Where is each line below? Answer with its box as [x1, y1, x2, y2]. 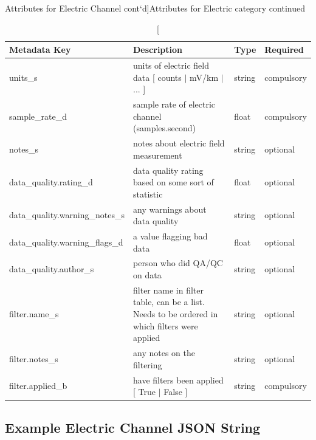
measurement [133, 148, 182, 161]
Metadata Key [9, 43, 71, 56]
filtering [133, 358, 162, 371]
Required [264, 43, 304, 56]
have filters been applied [133, 373, 224, 386]
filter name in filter [133, 283, 204, 296]
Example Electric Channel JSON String [5, 418, 261, 436]
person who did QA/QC [133, 256, 223, 269]
